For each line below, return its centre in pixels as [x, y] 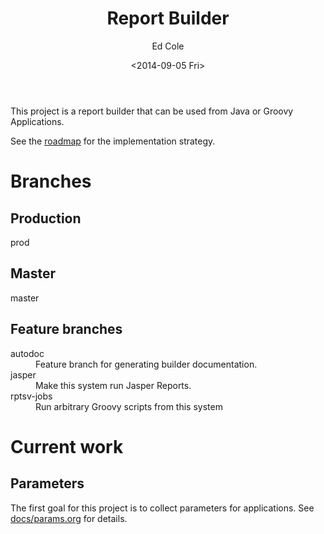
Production [46, 218]
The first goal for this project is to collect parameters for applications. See [162, 508]
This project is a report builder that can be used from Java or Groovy [152, 111]
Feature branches [66, 329]
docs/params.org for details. [69, 518]
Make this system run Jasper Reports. [113, 385]
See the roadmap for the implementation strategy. [113, 141]
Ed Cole [168, 46]
